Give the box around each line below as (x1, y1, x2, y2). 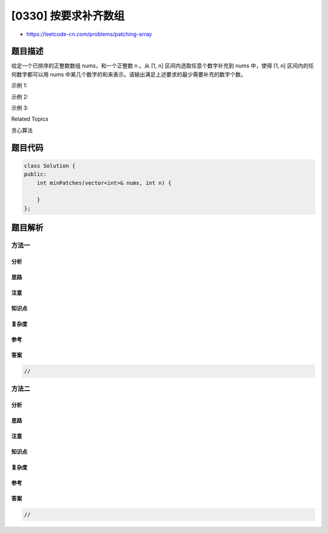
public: (24, 171, 47, 178)
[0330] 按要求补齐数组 (11, 9, 125, 23)
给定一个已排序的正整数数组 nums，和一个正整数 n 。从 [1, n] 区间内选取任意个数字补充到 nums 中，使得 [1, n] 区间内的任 (11, 62, 314, 69)
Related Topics (11, 116, 49, 123)
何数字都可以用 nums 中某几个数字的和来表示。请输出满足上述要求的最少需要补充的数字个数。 (11, 71, 247, 78)
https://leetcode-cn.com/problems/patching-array (26, 30, 152, 38)
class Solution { (24, 162, 76, 169)
